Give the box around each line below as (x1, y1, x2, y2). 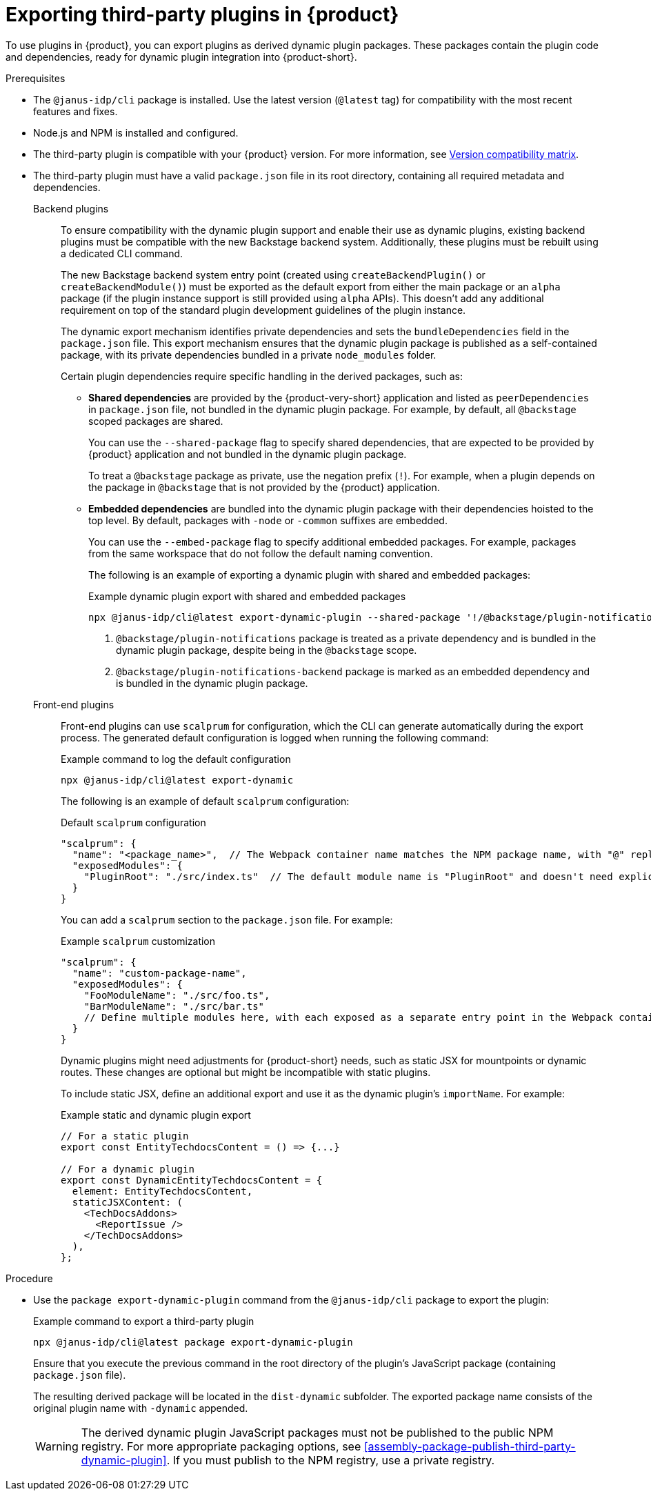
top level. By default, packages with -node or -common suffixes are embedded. (88, 514, 448, 526)
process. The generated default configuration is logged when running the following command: (61, 731, 489, 744)
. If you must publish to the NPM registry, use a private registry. (166, 1453, 495, 1467)
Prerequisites (6, 72, 66, 84)
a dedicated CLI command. (61, 247, 183, 259)
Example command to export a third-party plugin (33, 1315, 254, 1327)
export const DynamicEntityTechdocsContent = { (61, 1174, 323, 1186)
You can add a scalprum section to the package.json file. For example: (61, 913, 393, 926)
